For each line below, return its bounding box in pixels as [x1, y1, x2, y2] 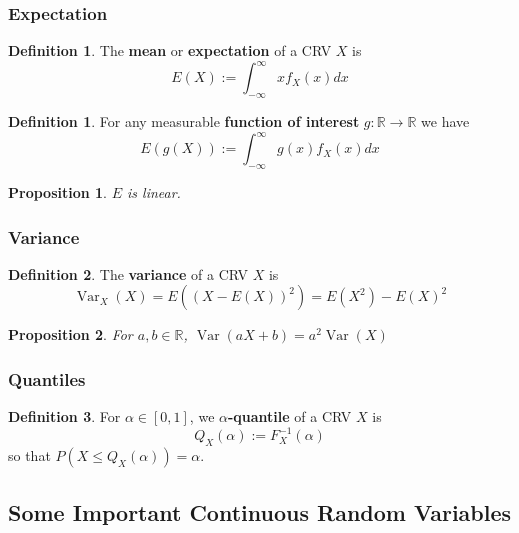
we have [421, 111, 470, 132]
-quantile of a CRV [227, 406, 352, 427]
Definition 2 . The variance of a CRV [8, 263, 249, 284]
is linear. [127, 182, 181, 202]
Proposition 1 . [8, 182, 107, 202]
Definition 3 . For [8, 406, 121, 427]
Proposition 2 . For [8, 324, 133, 345]
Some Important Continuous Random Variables [8, 496, 512, 527]
